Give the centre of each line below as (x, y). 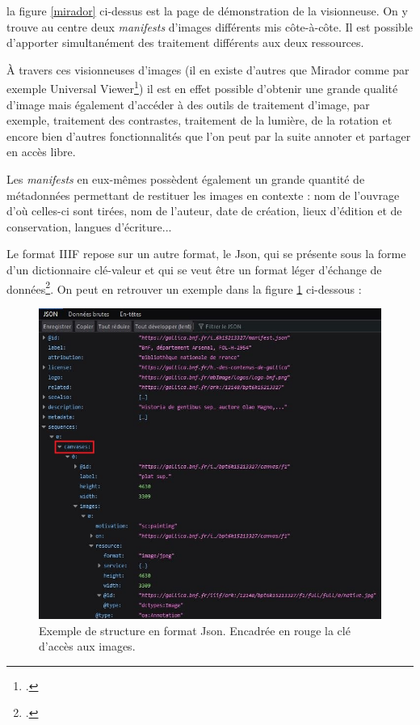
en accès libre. (41, 152)
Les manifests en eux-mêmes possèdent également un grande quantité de (186, 179)
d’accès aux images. (87, 646)
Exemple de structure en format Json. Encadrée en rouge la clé (195, 630)
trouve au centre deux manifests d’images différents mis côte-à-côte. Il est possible (210, 26)
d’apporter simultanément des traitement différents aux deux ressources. (185, 42)
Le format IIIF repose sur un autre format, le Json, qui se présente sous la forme (206, 254)
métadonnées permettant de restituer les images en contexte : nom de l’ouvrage (203, 195)
